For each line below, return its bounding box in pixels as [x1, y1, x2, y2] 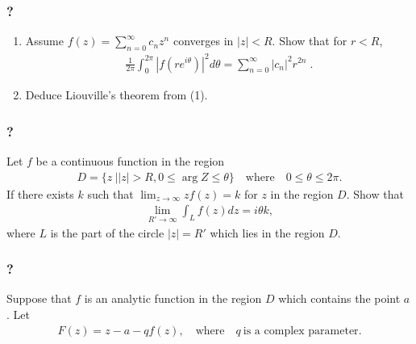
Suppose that [6, 290, 72, 307]
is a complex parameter [243, 325, 359, 337]
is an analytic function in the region [84, 290, 262, 307]
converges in [173, 32, 234, 49]
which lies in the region [210, 224, 325, 241]
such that [87, 185, 134, 202]
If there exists [6, 185, 74, 202]
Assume [25, 32, 64, 49]
